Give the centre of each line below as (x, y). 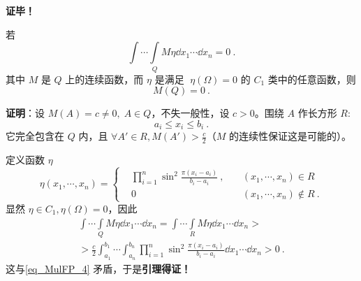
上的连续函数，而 (104, 79)
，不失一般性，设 (190, 113)
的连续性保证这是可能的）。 (290, 136)
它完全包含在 (35, 136)
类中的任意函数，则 (312, 79)
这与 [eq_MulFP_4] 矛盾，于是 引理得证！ (98, 268)
